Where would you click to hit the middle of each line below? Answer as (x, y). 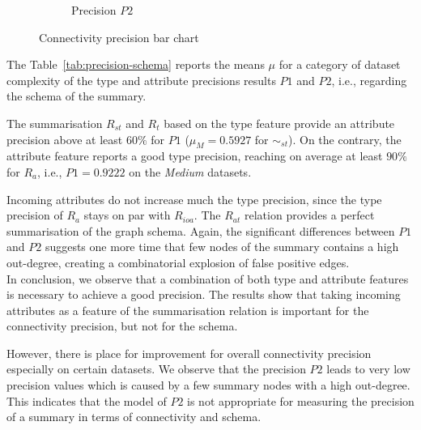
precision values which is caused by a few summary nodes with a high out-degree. (208, 385)
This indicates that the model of (87, 400)
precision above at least (65, 139)
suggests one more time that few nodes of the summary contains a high (222, 247)
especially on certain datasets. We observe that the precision (156, 369)
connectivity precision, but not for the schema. (122, 326)
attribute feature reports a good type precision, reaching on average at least (195, 156)
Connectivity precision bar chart (119, 37)
